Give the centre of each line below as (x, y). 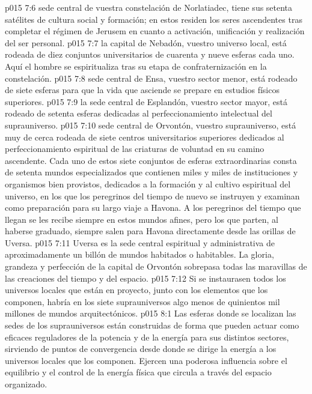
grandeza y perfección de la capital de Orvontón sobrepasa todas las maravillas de (156, 266)
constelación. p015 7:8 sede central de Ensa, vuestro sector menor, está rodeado (151, 78)
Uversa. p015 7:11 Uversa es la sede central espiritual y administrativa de (140, 242)
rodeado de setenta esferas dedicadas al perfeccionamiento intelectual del (139, 113)
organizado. (26, 384)
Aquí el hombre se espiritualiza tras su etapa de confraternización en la (136, 66)
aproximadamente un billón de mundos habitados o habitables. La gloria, (139, 254)
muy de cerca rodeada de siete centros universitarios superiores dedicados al (145, 137)
